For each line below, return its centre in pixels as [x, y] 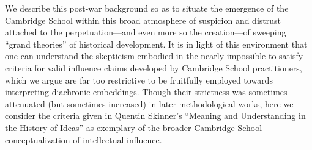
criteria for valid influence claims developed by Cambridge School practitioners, [154, 67]
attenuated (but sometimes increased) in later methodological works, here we [149, 103]
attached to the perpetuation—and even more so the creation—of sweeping [146, 32]
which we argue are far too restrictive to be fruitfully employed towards [139, 80]
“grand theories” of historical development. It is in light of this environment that [156, 44]
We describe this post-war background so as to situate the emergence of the [147, 8]
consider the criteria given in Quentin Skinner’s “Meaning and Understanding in [155, 116]
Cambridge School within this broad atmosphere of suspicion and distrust [143, 20]
